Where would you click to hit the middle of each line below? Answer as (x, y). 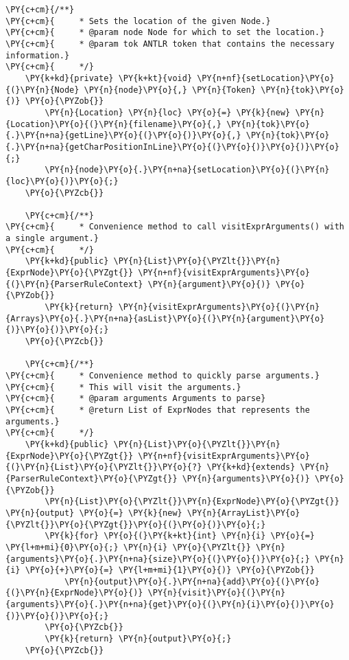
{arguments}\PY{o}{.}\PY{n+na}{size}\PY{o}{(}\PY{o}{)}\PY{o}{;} (158, 559)
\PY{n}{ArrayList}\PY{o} (243, 513)
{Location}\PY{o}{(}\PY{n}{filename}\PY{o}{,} (113, 124)
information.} (38, 55)
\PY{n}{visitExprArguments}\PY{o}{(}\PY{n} (219, 307)
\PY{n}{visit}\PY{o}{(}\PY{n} (217, 593)
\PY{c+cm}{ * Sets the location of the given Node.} (138, 21)
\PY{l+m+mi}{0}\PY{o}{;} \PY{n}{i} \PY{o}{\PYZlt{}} (128, 547)
